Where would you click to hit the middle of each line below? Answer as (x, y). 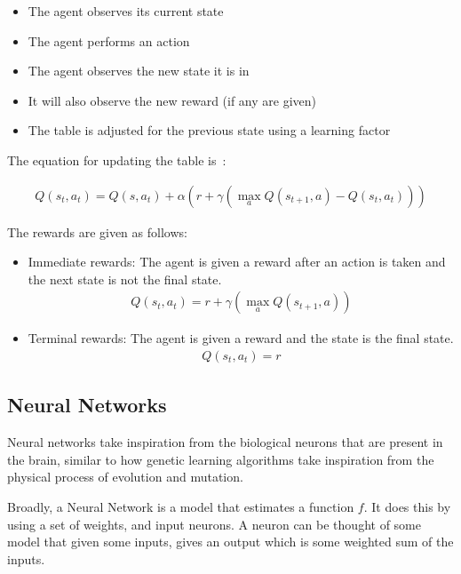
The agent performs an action (109, 40)
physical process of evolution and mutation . (125, 477)
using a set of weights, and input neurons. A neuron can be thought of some (214, 524)
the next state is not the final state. (125, 279)
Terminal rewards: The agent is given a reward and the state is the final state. (241, 338)
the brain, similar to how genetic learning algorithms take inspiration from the (221, 459)
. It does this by (407, 507)
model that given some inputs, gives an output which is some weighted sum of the (230, 542)
